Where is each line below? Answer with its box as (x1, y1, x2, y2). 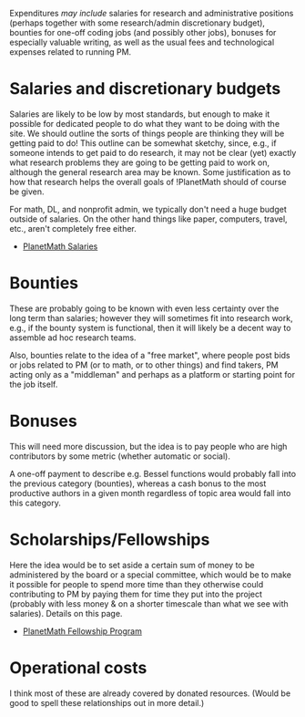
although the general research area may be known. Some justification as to (9, 166, 291, 177)
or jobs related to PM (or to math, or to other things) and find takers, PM (9, 359, 280, 370)
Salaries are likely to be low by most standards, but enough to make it (9, 109, 270, 119)
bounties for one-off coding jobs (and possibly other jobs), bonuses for (9, 27, 277, 37)
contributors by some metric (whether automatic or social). (9, 451, 230, 462)
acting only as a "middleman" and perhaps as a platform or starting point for (9, 369, 296, 379)
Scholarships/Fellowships (9, 529, 210, 550)
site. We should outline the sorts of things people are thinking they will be (9, 128, 285, 139)
